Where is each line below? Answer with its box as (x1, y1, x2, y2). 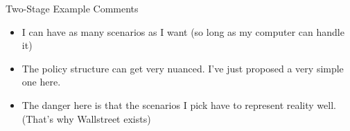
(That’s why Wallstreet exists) (21, 111, 151, 125)
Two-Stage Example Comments (6, 1, 139, 15)
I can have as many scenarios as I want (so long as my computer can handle (21, 24, 344, 39)
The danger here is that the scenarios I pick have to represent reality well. (21, 97, 336, 112)
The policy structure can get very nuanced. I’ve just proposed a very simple (21, 61, 344, 75)
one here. (21, 74, 61, 89)
